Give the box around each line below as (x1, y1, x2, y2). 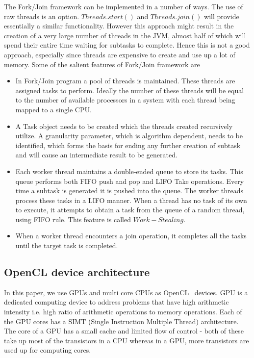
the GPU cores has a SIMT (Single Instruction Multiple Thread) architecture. (4, 316, 239, 326)
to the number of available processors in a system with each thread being (15, 95, 235, 105)
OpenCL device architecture (4, 264, 150, 280)
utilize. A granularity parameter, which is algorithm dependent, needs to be (15, 130, 243, 141)
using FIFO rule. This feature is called (15, 214, 131, 224)
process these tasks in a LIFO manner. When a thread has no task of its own (15, 195, 247, 205)
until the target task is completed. (15, 240, 118, 251)
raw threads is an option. (4, 11, 79, 21)
